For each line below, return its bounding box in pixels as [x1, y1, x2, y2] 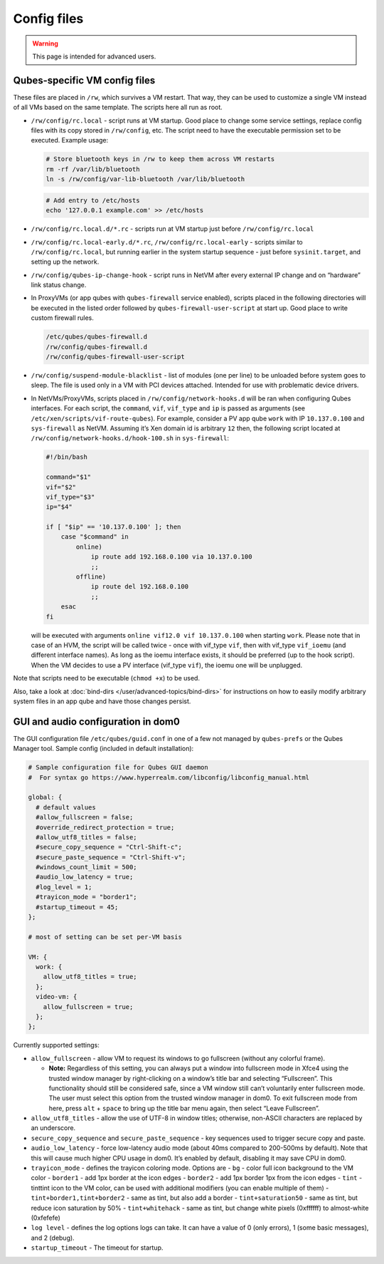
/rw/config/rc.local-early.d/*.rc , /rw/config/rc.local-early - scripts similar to [31, 237, 303, 246]
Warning [32, 39, 58, 48]
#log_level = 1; [36, 883, 92, 891]
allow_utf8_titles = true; [43, 973, 138, 981]
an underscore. [31, 1124, 76, 1132]
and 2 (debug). [31, 1233, 75, 1242]
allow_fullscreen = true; [43, 1003, 134, 1011]
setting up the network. [31, 257, 100, 266]
